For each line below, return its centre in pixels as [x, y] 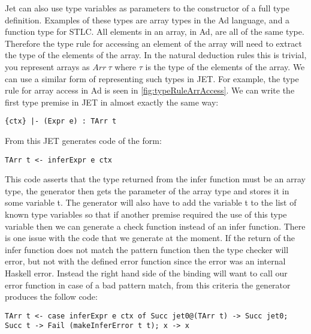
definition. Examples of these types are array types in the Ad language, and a [147, 19]
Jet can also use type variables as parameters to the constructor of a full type [147, 8]
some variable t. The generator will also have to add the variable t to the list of [151, 202]
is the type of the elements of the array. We [225, 66]
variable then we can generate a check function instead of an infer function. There [155, 226]
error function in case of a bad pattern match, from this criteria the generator [148, 285]
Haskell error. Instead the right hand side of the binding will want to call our [146, 273]
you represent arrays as [47, 66]
